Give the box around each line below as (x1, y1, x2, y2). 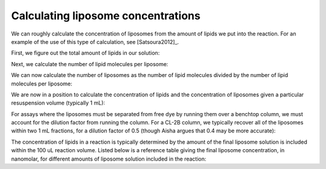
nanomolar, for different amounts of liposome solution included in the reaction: (11, 155, 206, 162)
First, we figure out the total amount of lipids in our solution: (11, 49, 160, 57)
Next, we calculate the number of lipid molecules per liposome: (11, 60, 168, 67)
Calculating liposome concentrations (11, 9, 200, 22)
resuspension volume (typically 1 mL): (11, 99, 106, 106)
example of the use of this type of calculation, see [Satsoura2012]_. (11, 38, 179, 45)
